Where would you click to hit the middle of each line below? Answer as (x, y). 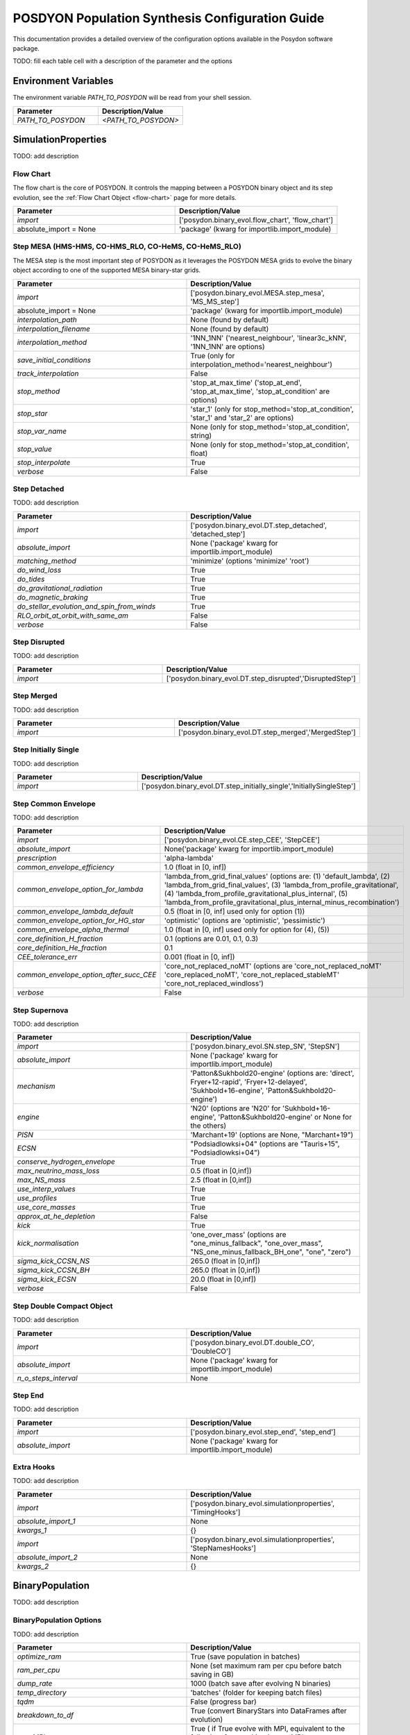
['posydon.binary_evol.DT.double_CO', (253, 1342)
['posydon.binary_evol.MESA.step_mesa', (258, 293)
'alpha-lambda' (189, 858)
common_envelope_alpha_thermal (73, 930)
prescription (37, 858)
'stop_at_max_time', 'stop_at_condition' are (260, 391)
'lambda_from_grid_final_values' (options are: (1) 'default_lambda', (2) (277, 877)
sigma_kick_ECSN (46, 1279)
